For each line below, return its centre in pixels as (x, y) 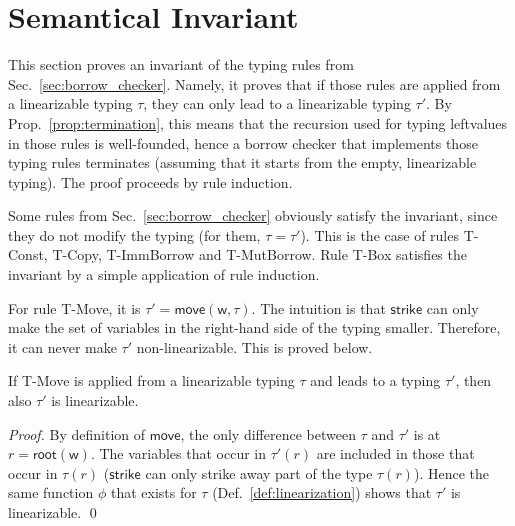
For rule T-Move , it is (74, 307)
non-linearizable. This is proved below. (254, 346)
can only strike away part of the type (259, 472)
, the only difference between (268, 433)
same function (51, 492)
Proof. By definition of (77, 433)
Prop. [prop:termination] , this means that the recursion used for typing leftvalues (258, 122)
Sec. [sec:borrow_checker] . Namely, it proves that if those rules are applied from (254, 83)
